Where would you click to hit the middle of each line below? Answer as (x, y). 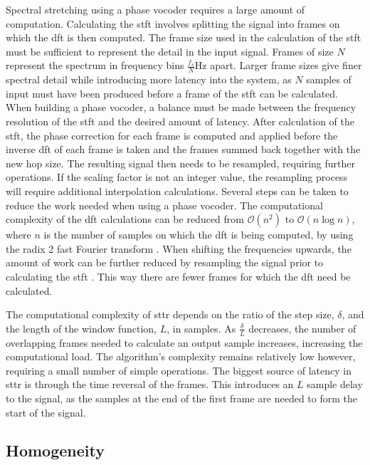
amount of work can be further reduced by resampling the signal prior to (165, 262)
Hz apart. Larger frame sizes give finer (278, 65)
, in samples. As (201, 328)
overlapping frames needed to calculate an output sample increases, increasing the (184, 342)
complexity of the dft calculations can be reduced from (125, 219)
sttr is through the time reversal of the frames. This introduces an (150, 384)
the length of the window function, (81, 328)
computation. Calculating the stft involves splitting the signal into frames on (173, 23)
